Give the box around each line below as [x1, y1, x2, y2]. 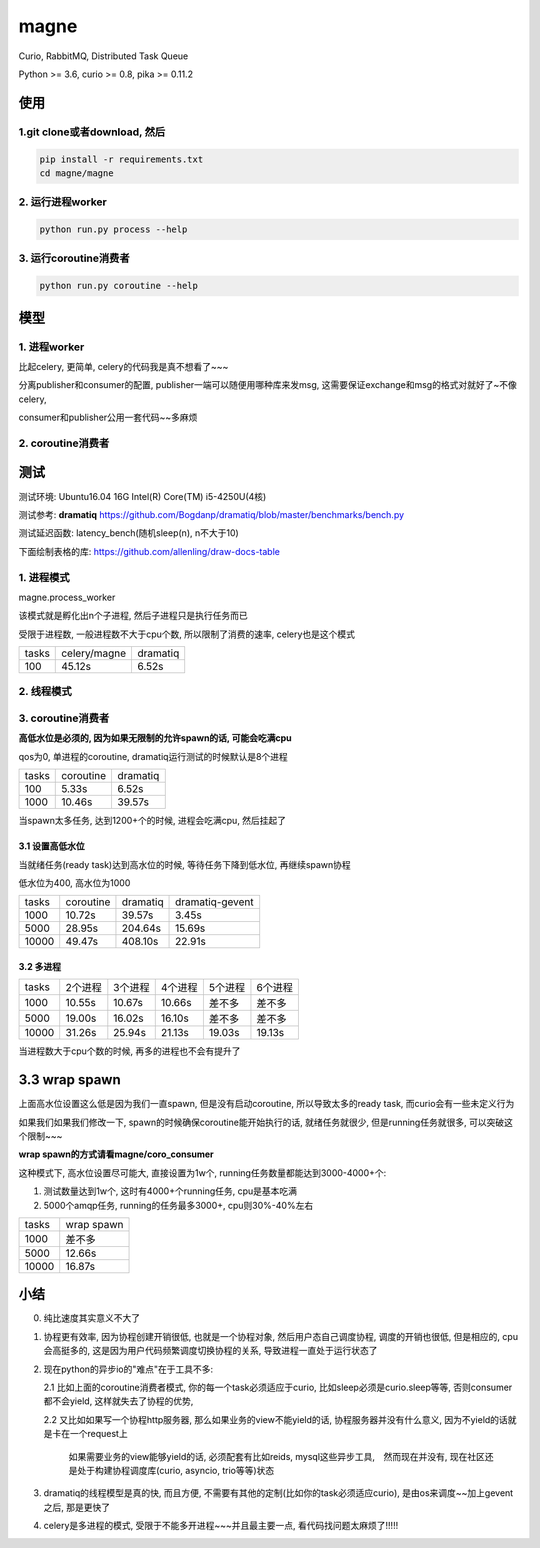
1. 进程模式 [18, 570, 70, 584]
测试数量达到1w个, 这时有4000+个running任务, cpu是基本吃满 [43, 1185, 298, 1197]
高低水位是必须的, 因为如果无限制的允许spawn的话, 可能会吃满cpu [18, 732, 292, 744]
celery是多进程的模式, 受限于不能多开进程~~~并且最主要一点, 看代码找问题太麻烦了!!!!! [43, 1520, 399, 1532]
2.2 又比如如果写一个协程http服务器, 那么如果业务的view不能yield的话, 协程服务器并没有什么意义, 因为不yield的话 [43, 1413, 509, 1425]
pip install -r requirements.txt [39, 153, 204, 165]
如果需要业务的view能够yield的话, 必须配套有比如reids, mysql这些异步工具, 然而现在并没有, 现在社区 [68, 1450, 485, 1462]
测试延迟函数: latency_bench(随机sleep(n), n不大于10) [18, 527, 239, 539]
